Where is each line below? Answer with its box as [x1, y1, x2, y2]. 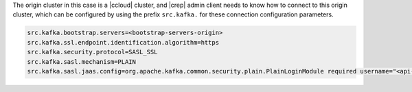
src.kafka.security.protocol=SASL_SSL [27, 48, 158, 56]
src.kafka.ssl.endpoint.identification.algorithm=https [27, 38, 220, 46]
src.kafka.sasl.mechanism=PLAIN [27, 58, 137, 65]
